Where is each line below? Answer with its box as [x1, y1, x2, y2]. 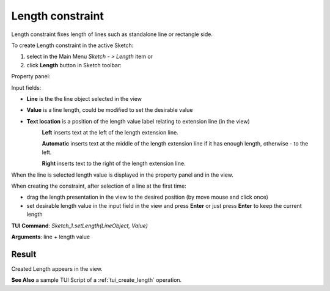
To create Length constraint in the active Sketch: [11, 42, 134, 49]
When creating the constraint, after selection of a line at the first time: [11, 182, 186, 190]
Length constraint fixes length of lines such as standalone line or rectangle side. [11, 31, 213, 38]
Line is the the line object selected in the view [26, 95, 142, 102]
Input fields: [11, 84, 42, 91]
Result [11, 249, 37, 259]
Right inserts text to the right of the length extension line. [42, 160, 186, 168]
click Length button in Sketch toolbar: [26, 61, 122, 68]
